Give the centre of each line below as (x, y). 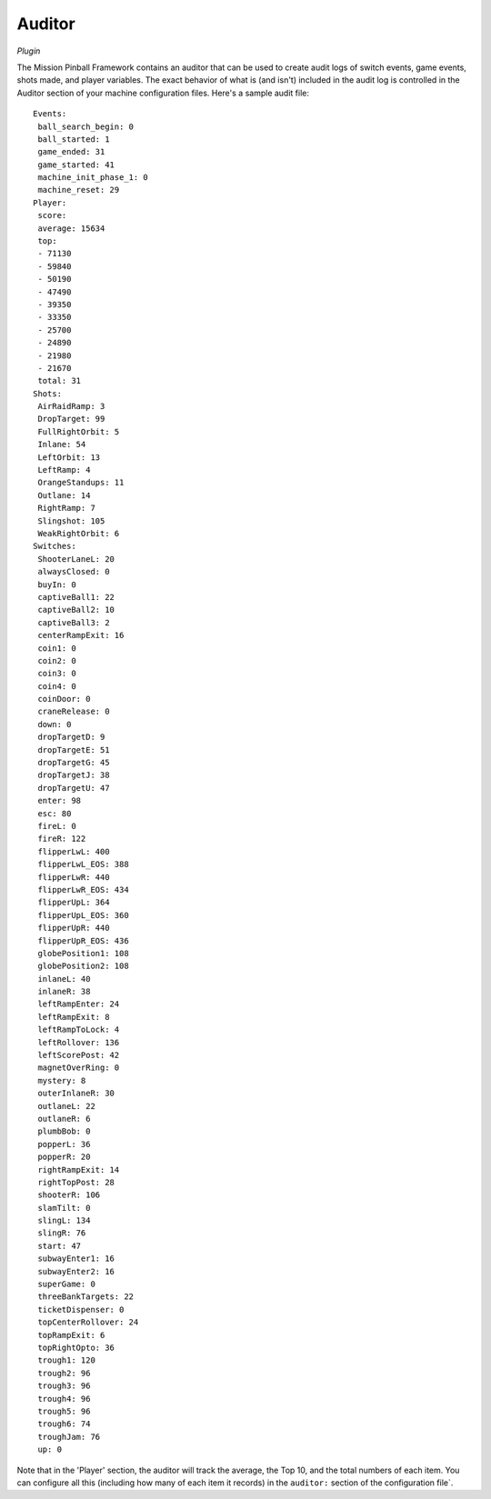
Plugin (29, 51)
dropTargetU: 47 (74, 788)
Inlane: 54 (62, 445)
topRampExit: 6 (71, 1335)
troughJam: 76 (69, 1437)
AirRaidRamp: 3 (71, 406)
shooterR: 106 (69, 1195)
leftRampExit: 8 (74, 1017)
